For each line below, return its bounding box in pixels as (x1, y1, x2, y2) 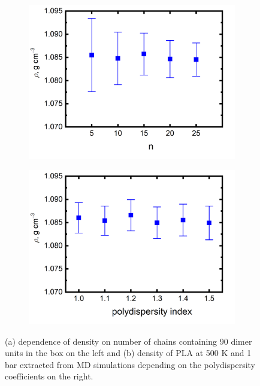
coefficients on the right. (5, 370, 93, 382)
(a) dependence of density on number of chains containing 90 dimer (5, 335, 252, 347)
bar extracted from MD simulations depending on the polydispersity (5, 358, 255, 370)
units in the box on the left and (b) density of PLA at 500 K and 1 (5, 347, 252, 359)
